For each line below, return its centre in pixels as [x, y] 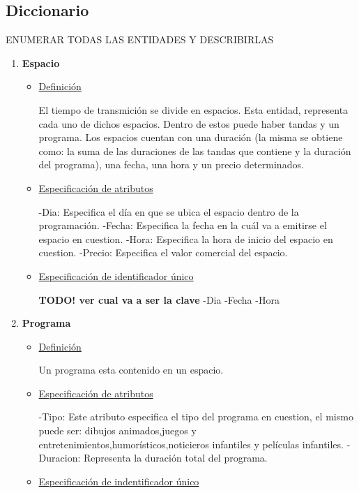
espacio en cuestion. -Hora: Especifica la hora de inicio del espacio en [186, 238]
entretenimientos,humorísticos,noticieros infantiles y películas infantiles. [191, 444]
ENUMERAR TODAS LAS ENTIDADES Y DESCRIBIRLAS [140, 39]
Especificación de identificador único [116, 275]
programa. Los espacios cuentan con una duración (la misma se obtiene [191, 137]
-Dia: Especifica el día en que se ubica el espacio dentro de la [169, 211]
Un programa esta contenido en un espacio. [131, 370]
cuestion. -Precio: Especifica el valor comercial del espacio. [163, 252]
